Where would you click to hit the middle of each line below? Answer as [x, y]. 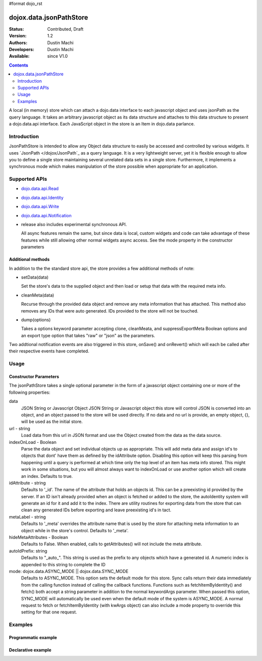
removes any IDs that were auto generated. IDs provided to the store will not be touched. [110, 311]
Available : [19, 56]
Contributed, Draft [65, 29]
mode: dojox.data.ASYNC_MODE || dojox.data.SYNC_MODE [69, 571]
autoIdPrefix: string [28, 551]
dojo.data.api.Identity [42, 197]
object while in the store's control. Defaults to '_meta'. [75, 530]
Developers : [22, 50]
